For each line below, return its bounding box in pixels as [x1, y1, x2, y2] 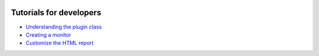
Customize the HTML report [25, 40, 94, 47]
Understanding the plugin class [25, 23, 102, 30]
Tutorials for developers [11, 8, 102, 17]
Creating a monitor [25, 31, 71, 38]
